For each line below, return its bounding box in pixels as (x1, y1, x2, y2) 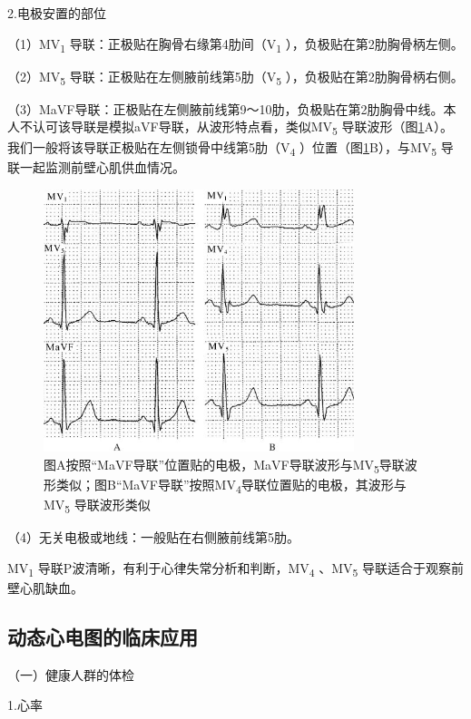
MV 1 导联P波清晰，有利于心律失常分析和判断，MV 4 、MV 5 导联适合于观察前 (7, 558, 465, 579)
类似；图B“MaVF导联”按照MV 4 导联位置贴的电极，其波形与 (55, 474, 407, 496)
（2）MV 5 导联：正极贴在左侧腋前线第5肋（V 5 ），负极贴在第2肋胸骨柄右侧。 (7, 66, 464, 88)
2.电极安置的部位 (7, 4, 106, 22)
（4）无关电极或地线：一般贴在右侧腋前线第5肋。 (7, 528, 299, 547)
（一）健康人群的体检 (7, 665, 134, 684)
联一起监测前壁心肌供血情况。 (7, 157, 185, 176)
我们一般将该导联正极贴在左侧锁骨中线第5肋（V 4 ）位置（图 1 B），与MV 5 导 (7, 137, 454, 159)
